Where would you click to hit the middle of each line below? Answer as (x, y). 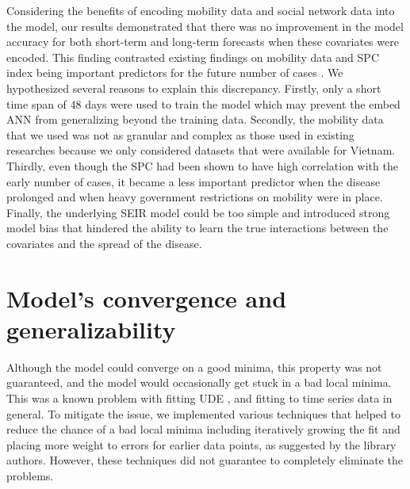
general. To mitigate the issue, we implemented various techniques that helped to (203, 413)
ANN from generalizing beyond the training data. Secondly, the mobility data (195, 119)
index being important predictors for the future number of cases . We (175, 73)
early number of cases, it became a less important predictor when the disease (194, 181)
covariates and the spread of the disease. (104, 243)
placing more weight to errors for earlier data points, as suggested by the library (201, 444)
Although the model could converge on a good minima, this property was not (194, 367)
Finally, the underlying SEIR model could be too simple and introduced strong (198, 212)
